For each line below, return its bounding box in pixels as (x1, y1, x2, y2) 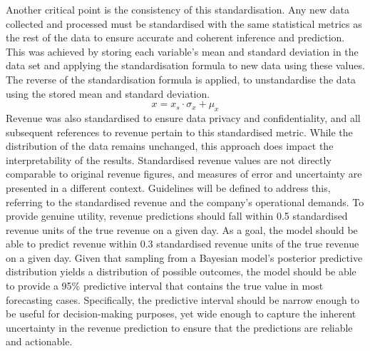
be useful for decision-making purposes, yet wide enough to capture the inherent (6, 306, 356, 321)
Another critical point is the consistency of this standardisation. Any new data (6, 2, 350, 16)
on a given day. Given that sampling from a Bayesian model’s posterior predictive (6, 250, 363, 265)
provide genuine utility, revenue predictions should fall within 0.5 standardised (6, 208, 348, 223)
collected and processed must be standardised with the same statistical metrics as (6, 16, 362, 31)
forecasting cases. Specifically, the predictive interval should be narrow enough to (6, 292, 359, 307)
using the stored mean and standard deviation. (6, 86, 210, 101)
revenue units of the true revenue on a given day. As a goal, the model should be (6, 222, 358, 237)
